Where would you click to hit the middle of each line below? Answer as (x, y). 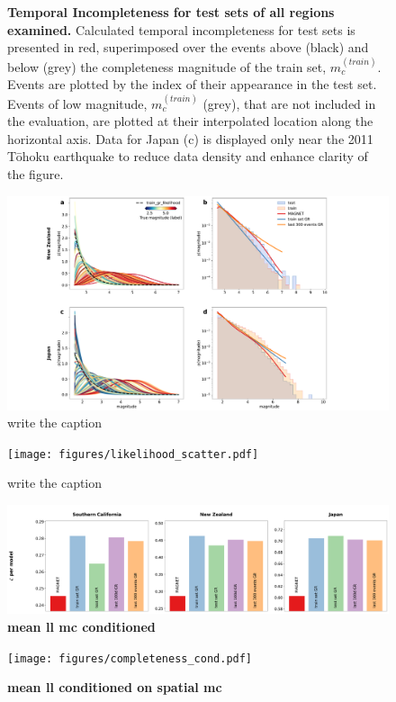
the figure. (36, 173)
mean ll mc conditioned (81, 626)
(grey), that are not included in (289, 103)
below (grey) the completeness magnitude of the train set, (167, 66)
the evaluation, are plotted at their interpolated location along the (190, 121)
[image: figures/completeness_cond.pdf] (130, 658)
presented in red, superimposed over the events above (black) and (188, 47)
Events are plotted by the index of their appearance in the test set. (192, 84)
